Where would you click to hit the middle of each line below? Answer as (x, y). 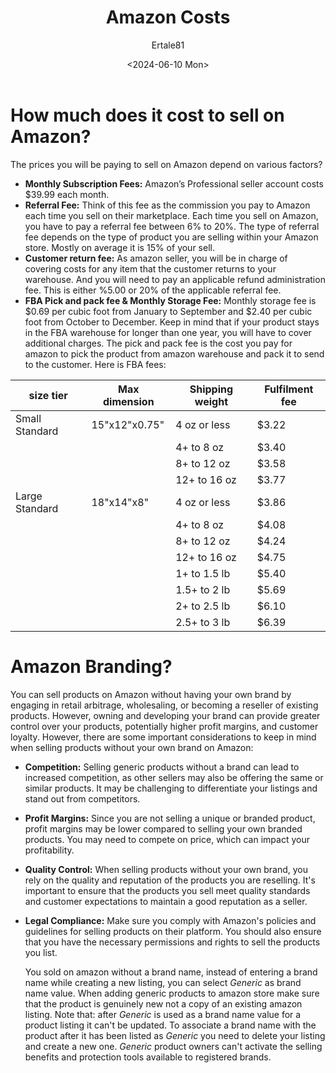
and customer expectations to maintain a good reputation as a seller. (166, 901)
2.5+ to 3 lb (203, 622)
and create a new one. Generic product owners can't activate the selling (173, 1046)
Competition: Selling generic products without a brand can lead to (162, 767)
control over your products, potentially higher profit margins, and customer (164, 726)
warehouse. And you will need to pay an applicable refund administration (175, 279)
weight (211, 401)
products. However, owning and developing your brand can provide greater (165, 715)
